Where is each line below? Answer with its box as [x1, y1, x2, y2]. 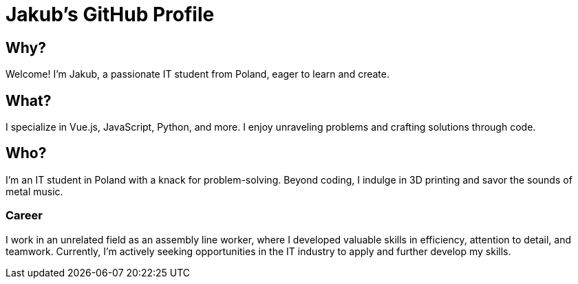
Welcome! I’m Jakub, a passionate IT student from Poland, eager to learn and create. [6, 68, 389, 80]
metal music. [6, 185, 63, 197]
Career [6, 208, 43, 223]
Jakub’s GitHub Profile [6, 3, 215, 26]
